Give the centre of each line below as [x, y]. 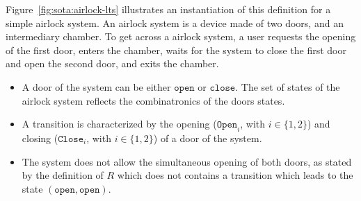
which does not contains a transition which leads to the [235, 175]
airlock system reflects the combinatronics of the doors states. [153, 100]
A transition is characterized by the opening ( [119, 124]
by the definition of [63, 175]
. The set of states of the [288, 86]
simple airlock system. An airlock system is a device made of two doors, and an [175, 23]
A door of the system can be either [96, 86]
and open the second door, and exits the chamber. [112, 63]
